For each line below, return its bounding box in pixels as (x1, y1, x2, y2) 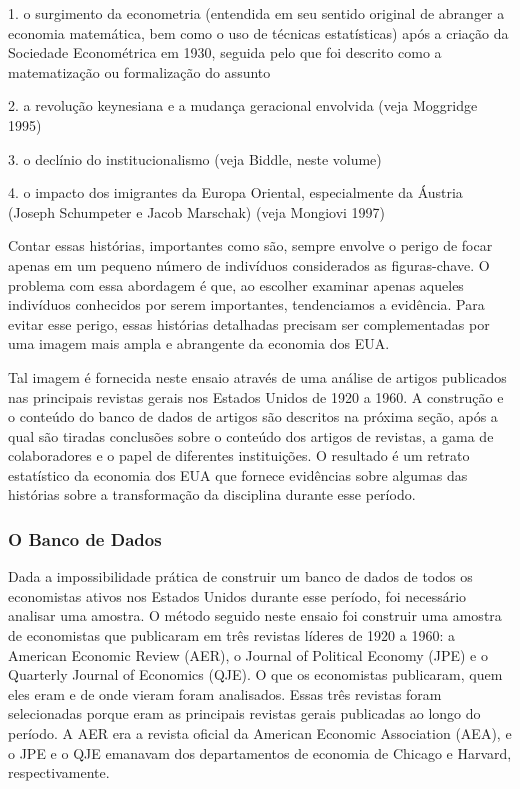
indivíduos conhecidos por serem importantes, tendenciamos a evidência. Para (8, 294, 485, 315)
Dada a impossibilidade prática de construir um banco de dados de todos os (8, 566, 473, 587)
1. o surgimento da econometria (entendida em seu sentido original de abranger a (8, 3, 505, 23)
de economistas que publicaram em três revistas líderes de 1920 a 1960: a (8, 625, 455, 646)
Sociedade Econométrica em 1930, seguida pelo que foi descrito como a (8, 42, 442, 63)
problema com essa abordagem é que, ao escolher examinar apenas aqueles (8, 274, 464, 295)
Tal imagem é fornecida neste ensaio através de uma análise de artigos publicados (8, 366, 507, 387)
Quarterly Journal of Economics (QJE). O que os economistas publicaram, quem (8, 664, 503, 685)
